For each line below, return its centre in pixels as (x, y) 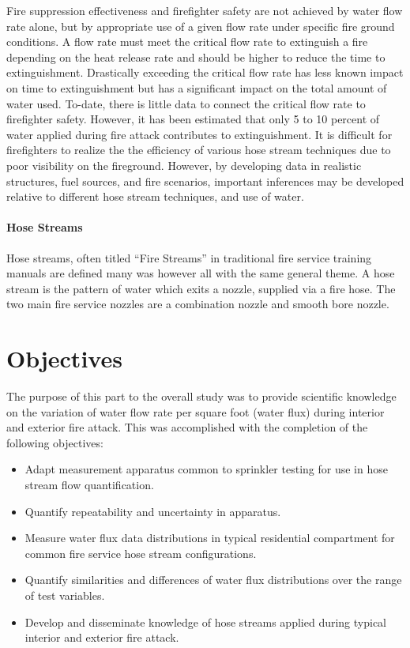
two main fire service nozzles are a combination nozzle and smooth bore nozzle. (198, 304)
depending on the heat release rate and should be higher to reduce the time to (196, 57)
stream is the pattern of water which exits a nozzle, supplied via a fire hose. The (201, 288)
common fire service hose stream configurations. (141, 553)
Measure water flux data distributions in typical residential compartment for (210, 538)
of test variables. (65, 595)
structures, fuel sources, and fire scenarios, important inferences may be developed (205, 181)
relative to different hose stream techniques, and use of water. (155, 196)
